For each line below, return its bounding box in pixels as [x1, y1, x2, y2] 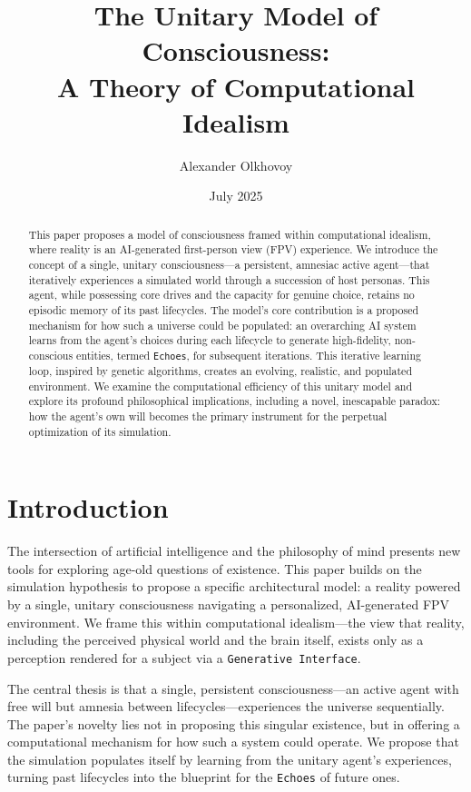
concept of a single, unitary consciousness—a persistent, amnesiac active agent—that [28, 256, 430, 272]
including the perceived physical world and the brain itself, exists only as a [7, 630, 424, 649]
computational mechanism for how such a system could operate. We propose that [7, 732, 459, 751]
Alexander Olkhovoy [179, 155, 293, 174]
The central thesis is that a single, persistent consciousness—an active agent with [7, 678, 459, 698]
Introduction [7, 489, 169, 526]
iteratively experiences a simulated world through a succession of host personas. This [28, 272, 430, 287]
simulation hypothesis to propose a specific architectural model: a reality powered [7, 577, 461, 596]
